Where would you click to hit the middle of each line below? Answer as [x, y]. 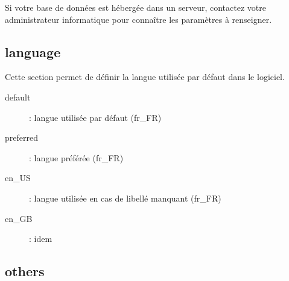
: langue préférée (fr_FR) [76, 157]
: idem [41, 239]
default [18, 97]
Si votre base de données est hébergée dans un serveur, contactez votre [135, 7]
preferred [21, 137]
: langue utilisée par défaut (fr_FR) [95, 117]
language [33, 51]
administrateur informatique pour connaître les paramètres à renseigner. [138, 19]
